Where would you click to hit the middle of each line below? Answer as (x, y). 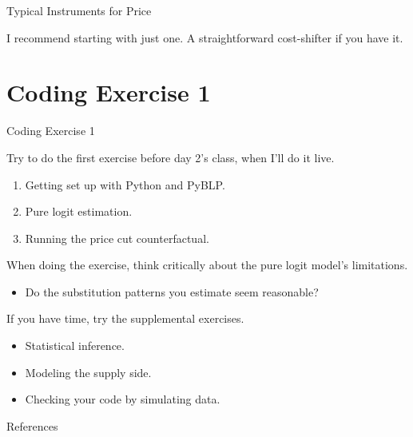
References (32, 425)
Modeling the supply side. (88, 372)
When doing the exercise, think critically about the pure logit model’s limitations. (207, 265)
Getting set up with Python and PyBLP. (125, 184)
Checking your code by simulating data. (123, 399)
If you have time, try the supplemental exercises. (125, 318)
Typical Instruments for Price (79, 10)
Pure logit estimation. (79, 211)
